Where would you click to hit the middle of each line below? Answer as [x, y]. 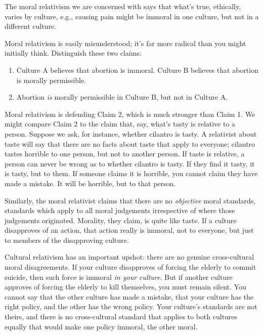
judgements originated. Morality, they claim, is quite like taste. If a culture [121, 220]
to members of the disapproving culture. [67, 240]
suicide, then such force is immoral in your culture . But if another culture [119, 277]
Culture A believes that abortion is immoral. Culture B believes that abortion [137, 70]
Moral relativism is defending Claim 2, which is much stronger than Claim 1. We [130, 114]
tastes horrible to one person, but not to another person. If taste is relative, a [125, 154]
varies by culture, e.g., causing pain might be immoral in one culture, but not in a [132, 16]
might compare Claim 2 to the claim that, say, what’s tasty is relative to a [120, 124]
